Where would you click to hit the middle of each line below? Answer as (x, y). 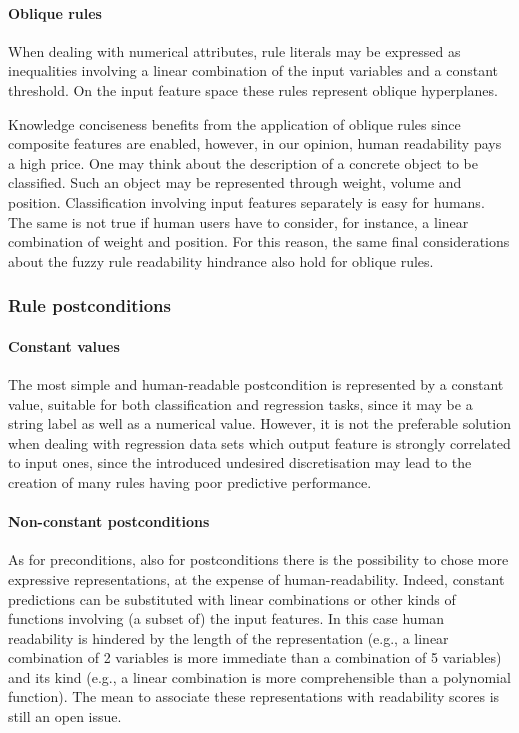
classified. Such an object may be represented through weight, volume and (235, 182)
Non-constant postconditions (109, 521)
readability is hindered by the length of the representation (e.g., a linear (228, 637)
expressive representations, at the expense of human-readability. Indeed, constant (256, 578)
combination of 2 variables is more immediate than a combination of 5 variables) (255, 657)
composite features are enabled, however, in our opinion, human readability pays (255, 143)
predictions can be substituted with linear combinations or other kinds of (232, 598)
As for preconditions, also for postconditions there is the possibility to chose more (258, 559)
